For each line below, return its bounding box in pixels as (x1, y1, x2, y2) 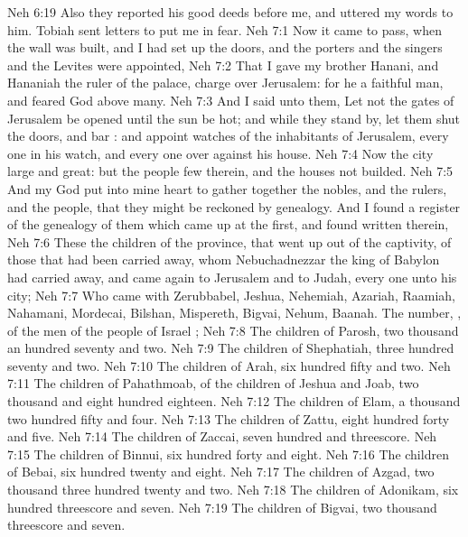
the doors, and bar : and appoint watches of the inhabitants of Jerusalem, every (7, 126, 449, 145)
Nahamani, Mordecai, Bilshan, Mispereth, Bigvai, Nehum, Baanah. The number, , (7, 303, 462, 322)
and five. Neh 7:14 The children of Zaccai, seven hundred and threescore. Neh (7, 427, 437, 446)
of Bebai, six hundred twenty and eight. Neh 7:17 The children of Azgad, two (7, 462, 435, 481)
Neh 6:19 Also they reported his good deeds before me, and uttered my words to (7, 3, 454, 21)
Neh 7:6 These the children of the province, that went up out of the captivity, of (7, 232, 452, 251)
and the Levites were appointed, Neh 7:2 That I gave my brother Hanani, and (7, 55, 439, 74)
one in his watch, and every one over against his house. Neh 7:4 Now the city (7, 144, 434, 162)
